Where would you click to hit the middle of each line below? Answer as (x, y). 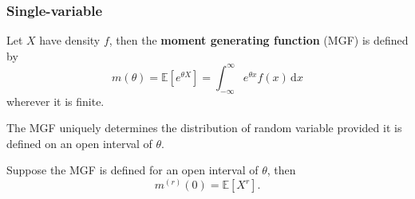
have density (70, 40)
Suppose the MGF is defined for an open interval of (132, 170)
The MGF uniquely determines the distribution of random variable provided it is (204, 128)
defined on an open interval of (79, 143)
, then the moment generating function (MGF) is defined (259, 40)
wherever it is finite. (55, 101)
